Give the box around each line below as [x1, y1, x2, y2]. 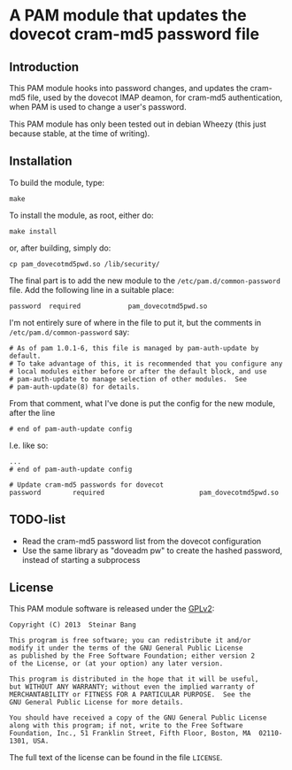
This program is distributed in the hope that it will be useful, [9, 674, 259, 684]
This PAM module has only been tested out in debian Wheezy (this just [9, 119, 267, 129]
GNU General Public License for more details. [9, 698, 184, 707]
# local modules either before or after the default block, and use [9, 366, 267, 376]
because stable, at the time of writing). [9, 128, 150, 138]
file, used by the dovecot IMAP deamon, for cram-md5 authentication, [27, 92, 283, 103]
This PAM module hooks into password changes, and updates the [9, 83, 249, 93]
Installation [9, 154, 73, 169]
